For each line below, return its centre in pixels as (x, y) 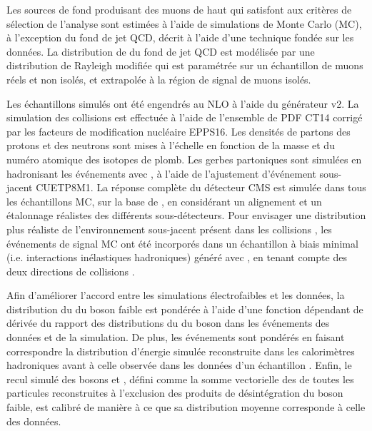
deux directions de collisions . (71, 271)
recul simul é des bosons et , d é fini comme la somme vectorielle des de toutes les (180, 379)
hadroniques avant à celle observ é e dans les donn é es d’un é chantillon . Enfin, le (179, 365)
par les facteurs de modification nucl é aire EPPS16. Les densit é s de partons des (179, 131)
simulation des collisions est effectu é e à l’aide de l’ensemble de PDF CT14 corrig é (185, 117)
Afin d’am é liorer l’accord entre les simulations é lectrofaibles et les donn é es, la (176, 295)
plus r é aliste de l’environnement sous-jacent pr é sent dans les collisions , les (169, 229)
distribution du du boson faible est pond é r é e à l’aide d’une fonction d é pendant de (185, 309)
